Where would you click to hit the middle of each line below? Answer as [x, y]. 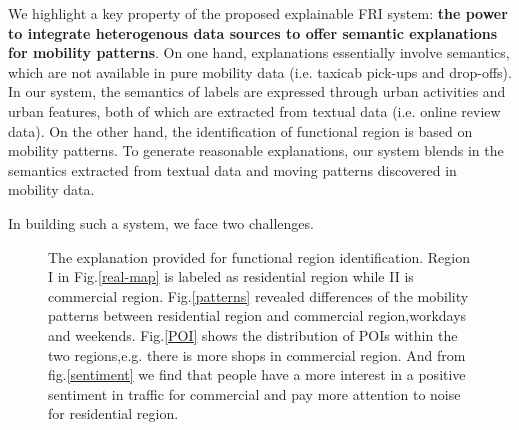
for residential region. [113, 413]
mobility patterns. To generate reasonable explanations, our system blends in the [256, 150]
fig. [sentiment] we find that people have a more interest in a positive [257, 374]
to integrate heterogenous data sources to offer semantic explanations [253, 32]
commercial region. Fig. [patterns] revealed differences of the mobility [258, 295]
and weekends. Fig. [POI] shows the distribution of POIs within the [253, 334]
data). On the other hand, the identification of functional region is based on [240, 130]
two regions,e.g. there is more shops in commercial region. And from [257, 354]
